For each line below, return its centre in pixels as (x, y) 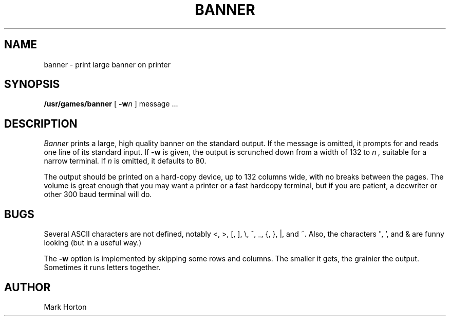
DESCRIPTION (41, 123)
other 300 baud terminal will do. (98, 194)
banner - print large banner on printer (107, 64)
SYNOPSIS (32, 84)
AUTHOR (27, 287)
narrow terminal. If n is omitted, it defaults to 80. (125, 161)
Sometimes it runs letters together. (102, 268)
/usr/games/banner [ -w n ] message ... (111, 104)
